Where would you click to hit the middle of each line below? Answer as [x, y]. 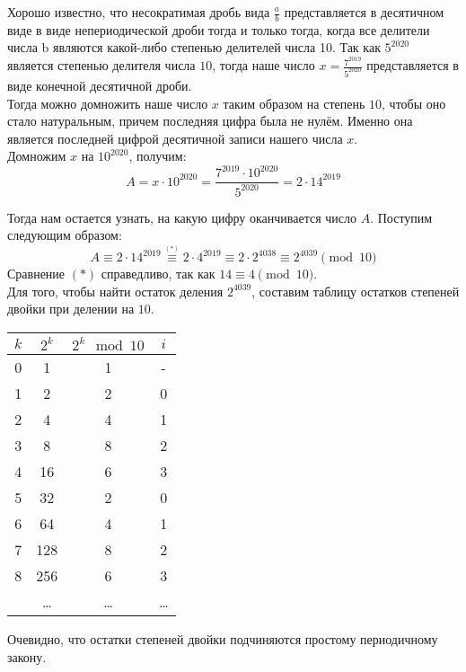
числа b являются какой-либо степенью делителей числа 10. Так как [194, 47]
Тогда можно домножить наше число [108, 103]
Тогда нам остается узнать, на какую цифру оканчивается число [182, 217]
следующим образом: [65, 235]
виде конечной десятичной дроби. [100, 85]
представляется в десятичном [364, 12]
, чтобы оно [414, 103]
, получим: [158, 156]
